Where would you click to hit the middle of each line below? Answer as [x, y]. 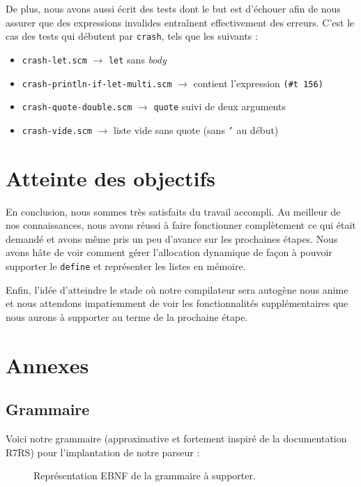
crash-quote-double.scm [77, 108]
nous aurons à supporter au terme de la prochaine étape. [127, 316]
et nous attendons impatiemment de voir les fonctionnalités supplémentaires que [177, 303]
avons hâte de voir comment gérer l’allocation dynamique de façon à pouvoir [169, 252]
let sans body [137, 59]
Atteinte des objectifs [111, 178]
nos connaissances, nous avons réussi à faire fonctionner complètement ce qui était [181, 225]
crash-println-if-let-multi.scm [97, 84]
